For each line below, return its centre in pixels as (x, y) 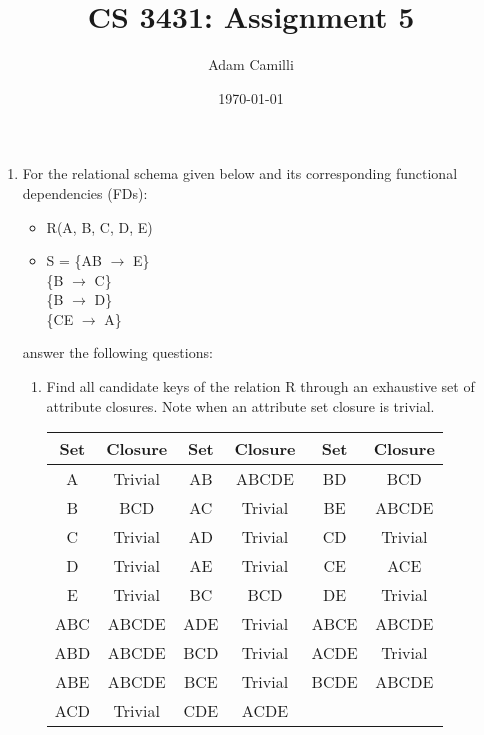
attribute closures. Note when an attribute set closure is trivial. (240, 405)
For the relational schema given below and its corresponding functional (240, 173)
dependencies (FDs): (85, 192)
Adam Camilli (251, 64)
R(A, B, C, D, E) (99, 226)
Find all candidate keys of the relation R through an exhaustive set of (260, 386)
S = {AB (74, 260)
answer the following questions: (117, 352)
